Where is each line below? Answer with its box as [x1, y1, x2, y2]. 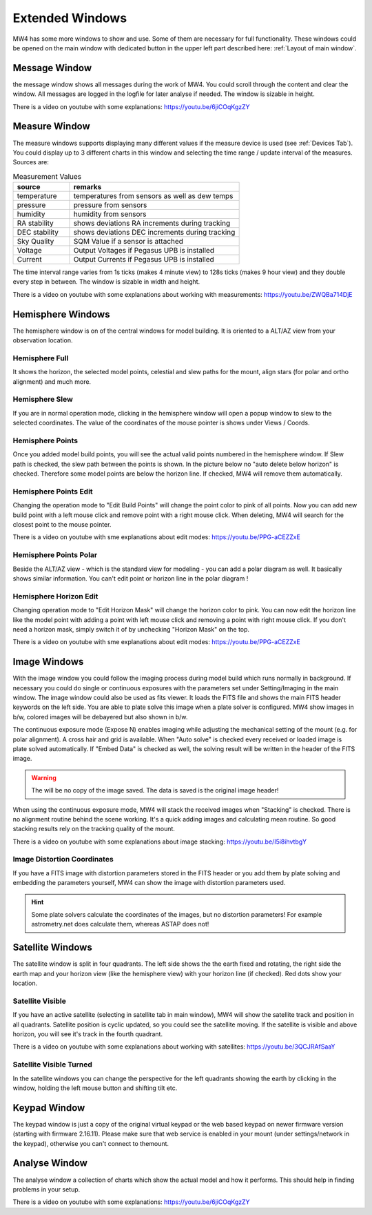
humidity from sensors [73, 209, 147, 219]
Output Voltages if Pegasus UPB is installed [73, 246, 215, 255]
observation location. [12, 336, 73, 344]
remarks [73, 182, 102, 192]
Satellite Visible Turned [12, 1060, 93, 1069]
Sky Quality [17, 237, 54, 246]
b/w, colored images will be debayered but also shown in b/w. [12, 712, 188, 721]
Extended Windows [12, 10, 127, 26]
